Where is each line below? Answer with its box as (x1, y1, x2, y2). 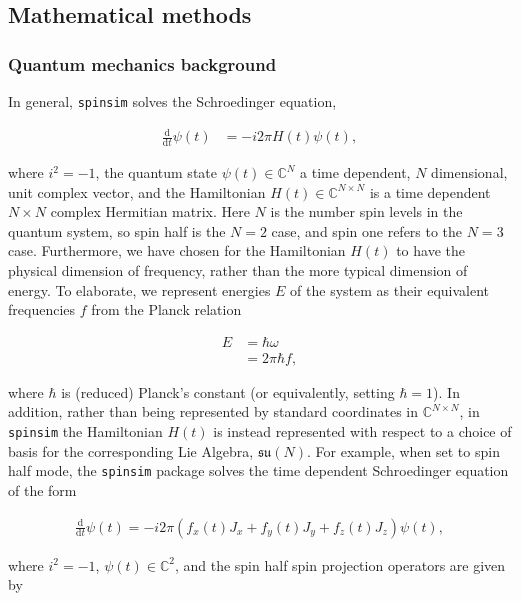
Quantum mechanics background (8, 51, 277, 76)
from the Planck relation (91, 299, 242, 320)
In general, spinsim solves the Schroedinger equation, (8, 91, 337, 111)
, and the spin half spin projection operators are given (174, 554, 506, 575)
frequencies (8, 299, 76, 320)
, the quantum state (95, 162, 217, 183)
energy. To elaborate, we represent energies (8, 279, 271, 300)
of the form (8, 479, 77, 500)
